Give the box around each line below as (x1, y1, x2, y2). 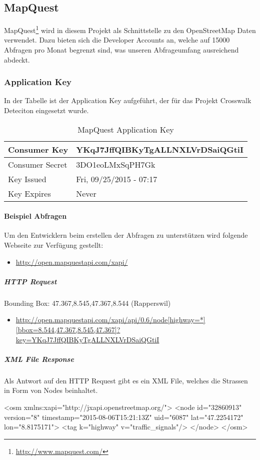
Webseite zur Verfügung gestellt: (4, 240, 103, 250)
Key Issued (8, 173, 46, 185)
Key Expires (8, 187, 51, 199)
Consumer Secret (8, 158, 67, 170)
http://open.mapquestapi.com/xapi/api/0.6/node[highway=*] (15, 314, 205, 325)
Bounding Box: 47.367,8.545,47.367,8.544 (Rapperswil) (4, 297, 171, 308)
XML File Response (4, 353, 74, 364)
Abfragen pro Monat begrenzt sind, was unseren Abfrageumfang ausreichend (4, 45, 239, 55)
